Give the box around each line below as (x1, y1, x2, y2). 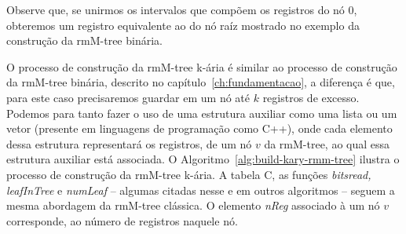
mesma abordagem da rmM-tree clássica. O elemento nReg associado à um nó (6, 197, 380, 214)
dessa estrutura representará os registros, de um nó (6, 135, 252, 152)
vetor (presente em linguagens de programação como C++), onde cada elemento (6, 120, 393, 137)
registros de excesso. (262, 89, 360, 105)
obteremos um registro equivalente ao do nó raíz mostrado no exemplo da (6, 16, 360, 33)
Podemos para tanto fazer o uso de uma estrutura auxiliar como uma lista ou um (6, 104, 397, 121)
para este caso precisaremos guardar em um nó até (6, 89, 251, 105)
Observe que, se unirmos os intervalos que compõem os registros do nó (6, 2, 345, 17)
